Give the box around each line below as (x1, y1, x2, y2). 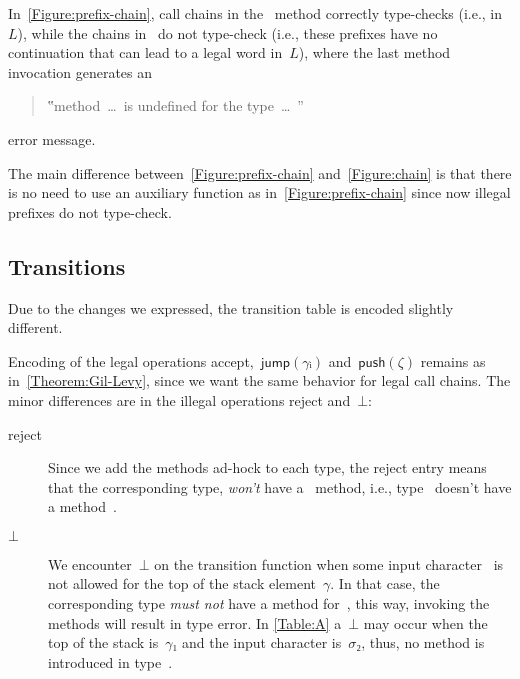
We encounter (48, 553, 132, 574)
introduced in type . (48, 651, 173, 672)
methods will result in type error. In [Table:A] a (48, 612, 342, 633)
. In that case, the (330, 573, 440, 594)
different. (8, 317, 63, 338)
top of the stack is (48, 632, 159, 653)
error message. (8, 128, 96, 149)
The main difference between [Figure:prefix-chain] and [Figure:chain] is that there (8, 162, 512, 183)
